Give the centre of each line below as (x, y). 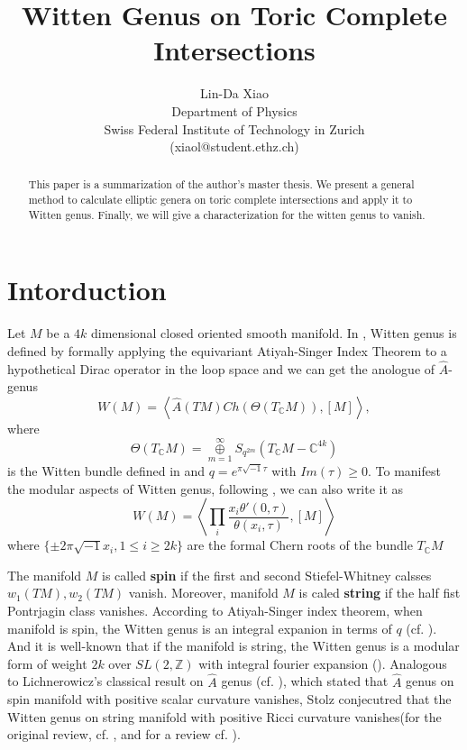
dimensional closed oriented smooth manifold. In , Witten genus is (274, 333)
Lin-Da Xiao (234, 93)
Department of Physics (234, 110)
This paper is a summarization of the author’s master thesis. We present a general (221, 184)
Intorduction (87, 290)
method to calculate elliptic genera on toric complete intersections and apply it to (220, 200)
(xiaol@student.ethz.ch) (234, 146)
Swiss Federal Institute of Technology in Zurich (234, 128)
